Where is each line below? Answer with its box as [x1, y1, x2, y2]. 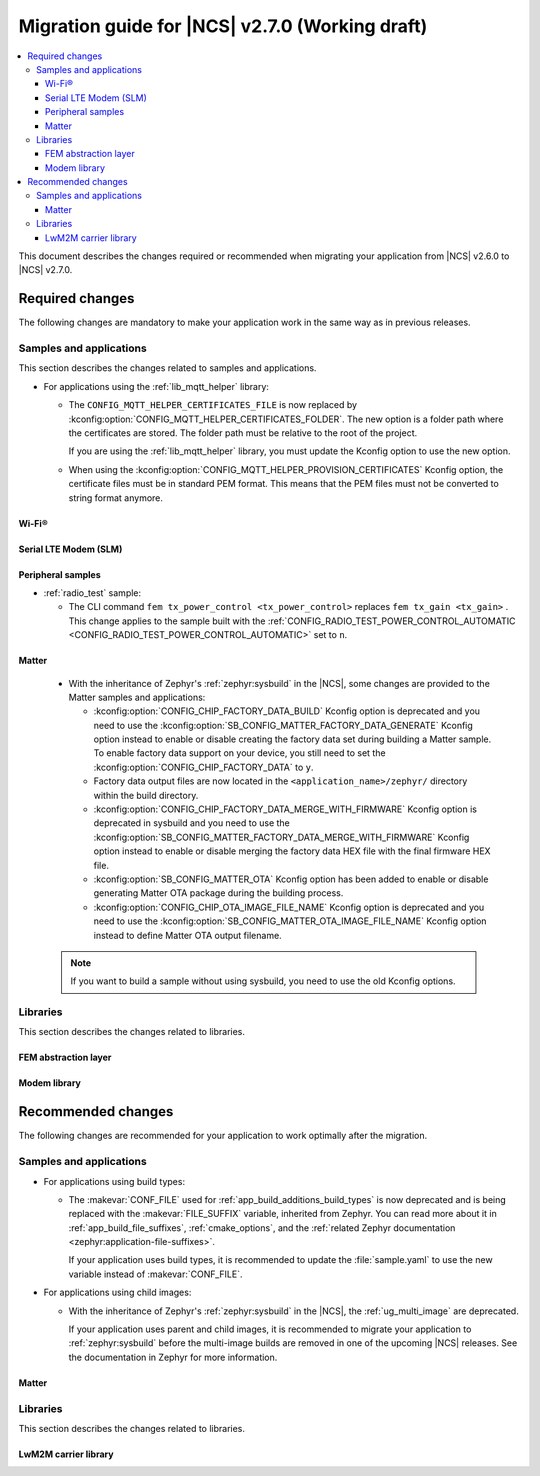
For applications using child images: [43, 1286, 192, 1299]
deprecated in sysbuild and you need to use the [93, 817, 290, 829]
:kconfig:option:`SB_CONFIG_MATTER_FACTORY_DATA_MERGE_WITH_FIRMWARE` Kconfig [93, 831, 470, 843]
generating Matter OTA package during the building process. [93, 887, 344, 899]
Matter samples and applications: [68, 691, 206, 703]
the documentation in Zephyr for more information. [68, 1351, 278, 1363]
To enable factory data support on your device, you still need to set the [93, 747, 386, 759]
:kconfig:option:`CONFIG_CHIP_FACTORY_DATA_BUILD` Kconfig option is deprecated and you [93, 705, 480, 717]
